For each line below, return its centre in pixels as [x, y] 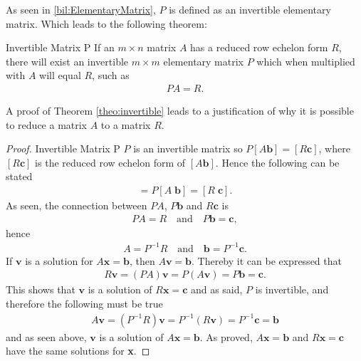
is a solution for [59, 260]
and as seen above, [46, 336]
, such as [111, 75]
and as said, [216, 289]
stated [19, 176]
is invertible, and [292, 289]
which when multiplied [306, 61]
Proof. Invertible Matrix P [63, 148]
